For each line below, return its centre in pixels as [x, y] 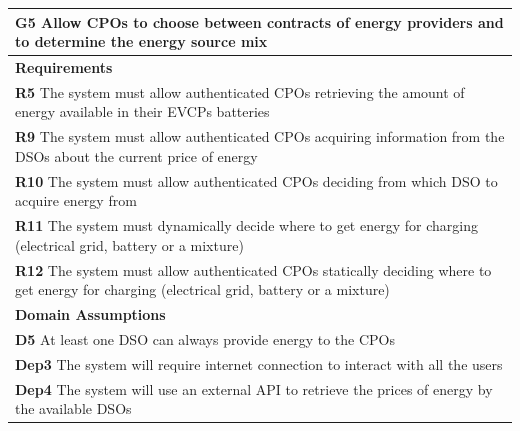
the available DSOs [73, 408]
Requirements [64, 66]
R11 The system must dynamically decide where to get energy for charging [246, 225]
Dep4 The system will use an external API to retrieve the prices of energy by [254, 388]
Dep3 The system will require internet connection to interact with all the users [259, 363]
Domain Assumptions [90, 313]
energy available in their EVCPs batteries [142, 111]
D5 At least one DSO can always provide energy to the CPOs [205, 338]
